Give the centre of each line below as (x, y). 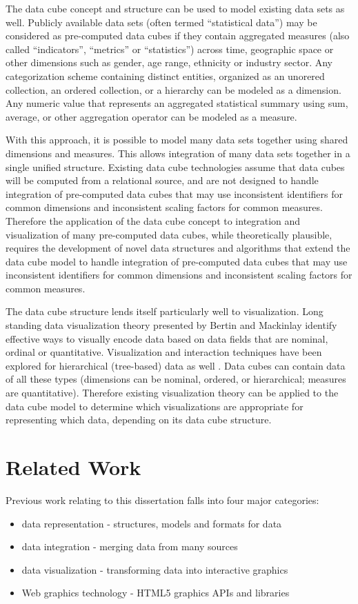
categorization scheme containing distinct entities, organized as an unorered (165, 75)
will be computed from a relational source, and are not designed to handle (162, 180)
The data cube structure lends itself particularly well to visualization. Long (165, 311)
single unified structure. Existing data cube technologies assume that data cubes (175, 167)
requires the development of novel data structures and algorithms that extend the (178, 248)
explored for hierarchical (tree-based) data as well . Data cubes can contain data (176, 365)
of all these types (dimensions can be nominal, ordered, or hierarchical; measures (176, 379)
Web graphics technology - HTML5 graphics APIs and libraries (156, 593)
